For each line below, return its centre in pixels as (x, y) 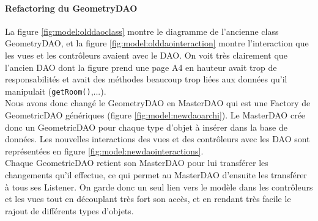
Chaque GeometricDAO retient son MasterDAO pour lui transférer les (137, 163)
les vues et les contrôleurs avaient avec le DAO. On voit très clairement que (146, 55)
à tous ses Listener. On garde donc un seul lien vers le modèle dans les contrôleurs (159, 187)
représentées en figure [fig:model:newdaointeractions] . (104, 150)
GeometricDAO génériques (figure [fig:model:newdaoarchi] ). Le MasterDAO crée (155, 115)
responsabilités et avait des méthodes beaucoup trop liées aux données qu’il (146, 79)
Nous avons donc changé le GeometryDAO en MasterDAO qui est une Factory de (158, 103)
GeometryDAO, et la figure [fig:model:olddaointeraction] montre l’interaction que (157, 43)
